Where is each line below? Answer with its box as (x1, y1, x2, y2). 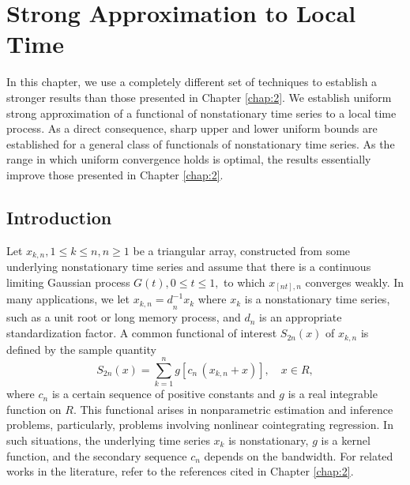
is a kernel (321, 432, 371, 449)
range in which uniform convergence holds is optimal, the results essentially (6, 151, 371, 167)
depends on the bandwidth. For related (204, 447, 393, 464)
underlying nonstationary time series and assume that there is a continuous (6, 258, 371, 275)
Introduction (6, 205, 112, 229)
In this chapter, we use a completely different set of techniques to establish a (6, 73, 378, 90)
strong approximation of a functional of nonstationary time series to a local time (6, 104, 397, 121)
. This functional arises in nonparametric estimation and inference (73, 400, 393, 417)
